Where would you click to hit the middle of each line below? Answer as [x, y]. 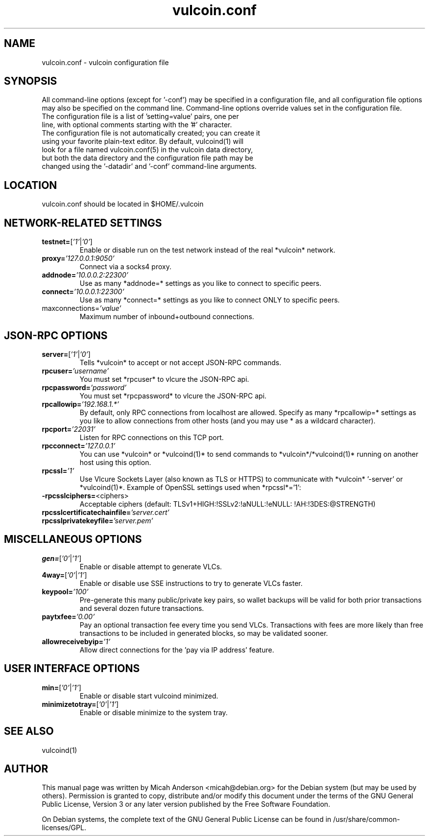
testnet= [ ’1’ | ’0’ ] [67, 242]
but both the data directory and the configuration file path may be [147, 158]
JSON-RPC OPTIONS [56, 335]
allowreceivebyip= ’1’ [76, 641]
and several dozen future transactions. [142, 608]
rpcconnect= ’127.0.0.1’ [79, 445]
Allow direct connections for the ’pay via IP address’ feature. [177, 650]
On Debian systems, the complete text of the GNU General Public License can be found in [187, 819]
